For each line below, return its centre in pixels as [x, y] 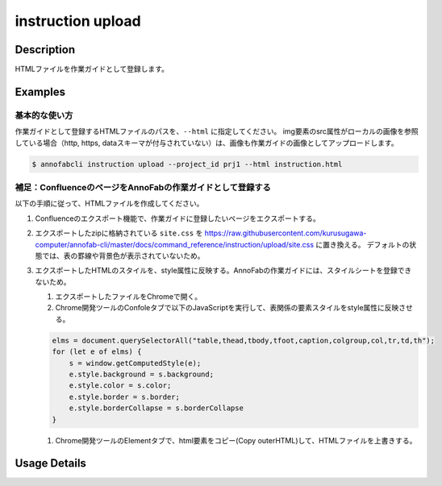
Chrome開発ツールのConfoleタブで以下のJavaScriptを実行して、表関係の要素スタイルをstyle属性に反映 [227, 308]
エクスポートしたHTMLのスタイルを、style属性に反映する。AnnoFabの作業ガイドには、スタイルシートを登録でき [223, 271]
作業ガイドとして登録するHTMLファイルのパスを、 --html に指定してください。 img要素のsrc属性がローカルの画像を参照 [217, 131]
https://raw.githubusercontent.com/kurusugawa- [286, 233]
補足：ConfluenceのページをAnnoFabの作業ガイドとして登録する [143, 187]
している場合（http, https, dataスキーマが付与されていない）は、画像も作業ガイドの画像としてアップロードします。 [206, 143]
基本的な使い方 [44, 115]
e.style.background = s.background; [141, 374]
